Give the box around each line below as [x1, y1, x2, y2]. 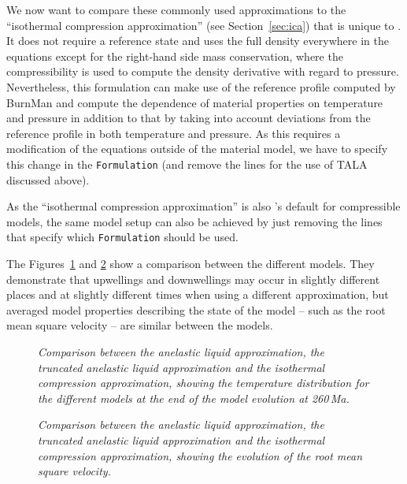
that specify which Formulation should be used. [6, 229, 239, 245]
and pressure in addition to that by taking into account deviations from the [6, 110, 371, 126]
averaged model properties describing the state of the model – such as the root [6, 301, 386, 318]
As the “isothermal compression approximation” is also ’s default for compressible [6, 198, 401, 214]
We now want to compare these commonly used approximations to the [6, 2, 346, 17]
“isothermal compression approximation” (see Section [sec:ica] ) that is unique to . [6, 17, 401, 33]
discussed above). [6, 171, 90, 188]
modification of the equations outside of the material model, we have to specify [6, 140, 388, 157]
